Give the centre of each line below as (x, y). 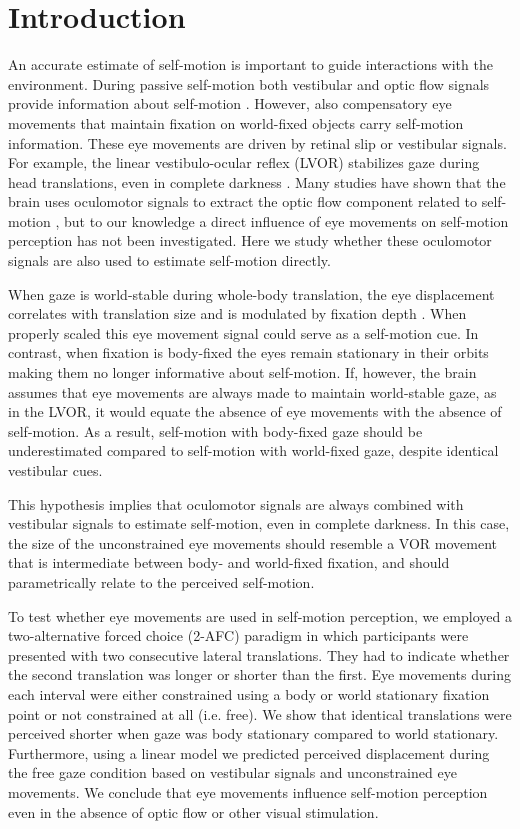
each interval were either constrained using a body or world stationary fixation (249, 693)
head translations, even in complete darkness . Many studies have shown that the (257, 181)
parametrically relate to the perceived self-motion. (161, 581)
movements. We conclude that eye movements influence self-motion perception (248, 791)
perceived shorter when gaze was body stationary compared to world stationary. (253, 733)
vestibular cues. (55, 470)
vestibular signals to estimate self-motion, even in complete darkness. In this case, (259, 523)
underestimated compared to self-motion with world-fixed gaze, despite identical (253, 450)
